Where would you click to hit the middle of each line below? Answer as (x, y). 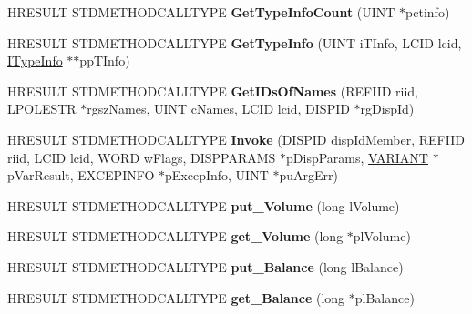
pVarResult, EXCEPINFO (81, 175)
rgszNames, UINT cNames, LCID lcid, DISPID (218, 109)
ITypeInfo (35, 61)
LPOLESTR (42, 109)
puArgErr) (308, 175)
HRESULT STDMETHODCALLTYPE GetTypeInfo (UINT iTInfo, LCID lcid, (235, 42)
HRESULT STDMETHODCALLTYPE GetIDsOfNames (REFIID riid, (213, 91)
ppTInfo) (105, 61)
